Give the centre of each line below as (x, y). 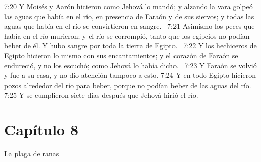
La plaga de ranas (32, 154)
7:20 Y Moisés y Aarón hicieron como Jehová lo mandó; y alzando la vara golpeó (128, 6)
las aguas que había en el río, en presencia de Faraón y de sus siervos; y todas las (129, 16)
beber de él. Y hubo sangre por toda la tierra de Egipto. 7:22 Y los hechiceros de (130, 46)
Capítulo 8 (41, 130)
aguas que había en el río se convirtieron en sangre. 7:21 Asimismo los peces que (129, 26)
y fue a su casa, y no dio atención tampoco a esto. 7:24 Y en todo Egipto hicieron (130, 75)
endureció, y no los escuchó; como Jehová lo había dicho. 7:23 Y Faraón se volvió (130, 65)
